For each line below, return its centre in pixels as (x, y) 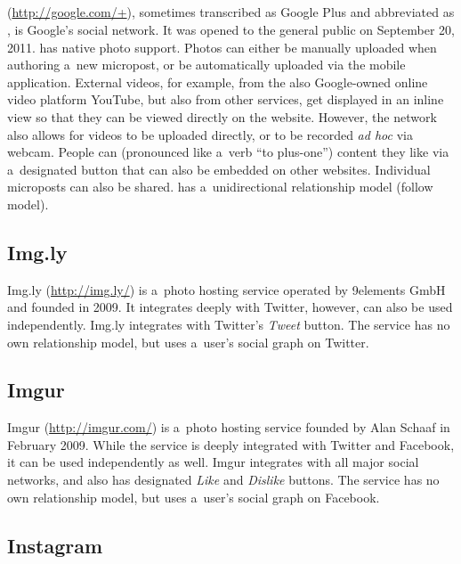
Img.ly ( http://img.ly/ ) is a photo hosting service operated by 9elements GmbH (226, 289)
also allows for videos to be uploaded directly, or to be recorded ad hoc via (210, 134)
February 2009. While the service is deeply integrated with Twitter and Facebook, (231, 444)
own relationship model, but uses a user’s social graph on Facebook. (194, 497)
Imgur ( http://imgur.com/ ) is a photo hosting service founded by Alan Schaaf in (229, 427)
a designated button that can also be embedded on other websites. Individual (219, 169)
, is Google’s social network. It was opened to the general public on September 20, (231, 29)
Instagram (55, 545)
